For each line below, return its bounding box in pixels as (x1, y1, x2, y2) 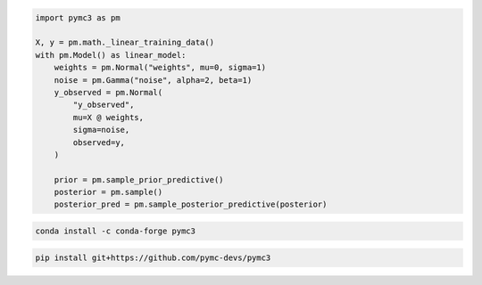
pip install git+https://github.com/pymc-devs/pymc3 (35, 252, 271, 263)
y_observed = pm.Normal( (54, 87, 163, 97)
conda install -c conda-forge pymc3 (35, 226, 196, 236)
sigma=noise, (72, 125, 130, 135)
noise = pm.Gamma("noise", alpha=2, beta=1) (54, 75, 253, 85)
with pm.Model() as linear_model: (35, 50, 187, 60)
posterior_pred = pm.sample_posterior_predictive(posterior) (54, 199, 328, 209)
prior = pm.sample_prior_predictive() (54, 175, 224, 184)
